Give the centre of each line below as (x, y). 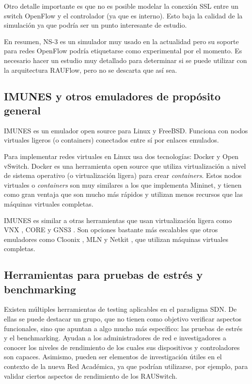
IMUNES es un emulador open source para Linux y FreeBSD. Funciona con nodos (126, 130)
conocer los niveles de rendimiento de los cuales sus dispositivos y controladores (122, 347)
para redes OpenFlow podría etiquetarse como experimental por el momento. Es (123, 51)
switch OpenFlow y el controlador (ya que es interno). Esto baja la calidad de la (123, 15)
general (23, 110)
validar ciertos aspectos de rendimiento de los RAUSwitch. (91, 376)
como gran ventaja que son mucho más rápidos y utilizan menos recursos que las (123, 194)
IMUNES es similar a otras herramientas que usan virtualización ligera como (118, 220)
